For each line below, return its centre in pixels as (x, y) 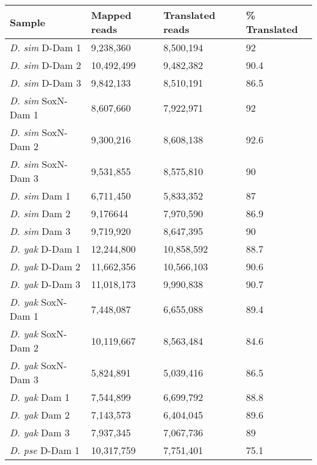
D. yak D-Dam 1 (45, 249)
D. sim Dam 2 (40, 213)
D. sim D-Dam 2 (46, 65)
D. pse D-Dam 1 (45, 450)
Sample (28, 22)
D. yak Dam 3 (40, 432)
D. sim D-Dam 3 (46, 83)
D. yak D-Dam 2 (45, 266)
